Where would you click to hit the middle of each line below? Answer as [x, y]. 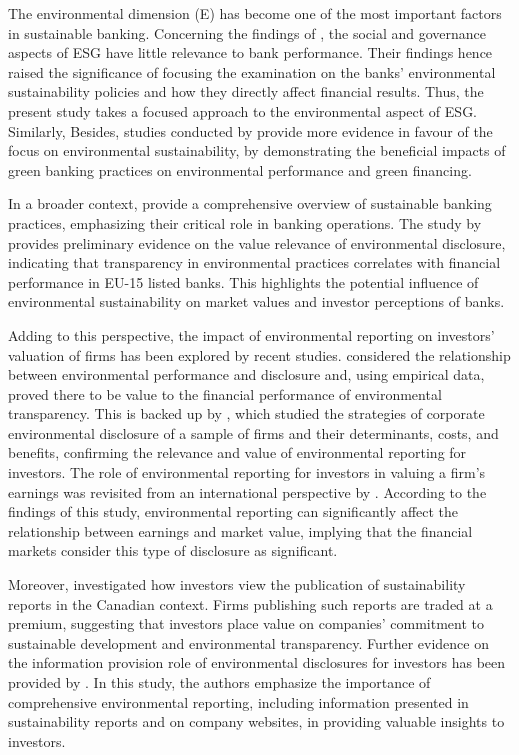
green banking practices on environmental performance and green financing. [240, 169]
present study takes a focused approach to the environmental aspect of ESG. [243, 110]
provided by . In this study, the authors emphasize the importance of [219, 682]
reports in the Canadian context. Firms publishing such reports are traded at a [250, 603]
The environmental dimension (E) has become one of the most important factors [255, 13]
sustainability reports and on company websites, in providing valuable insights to [256, 721]
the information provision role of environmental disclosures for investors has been [257, 662]
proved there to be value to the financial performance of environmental [225, 393]
